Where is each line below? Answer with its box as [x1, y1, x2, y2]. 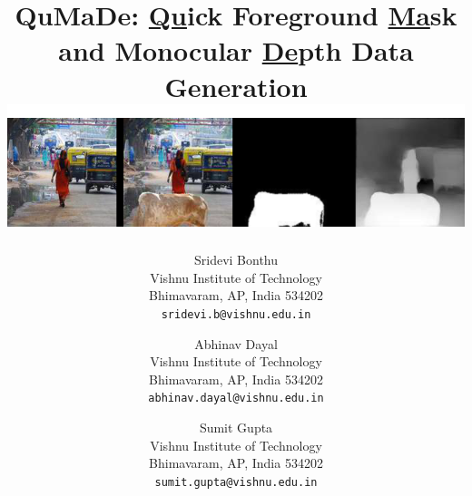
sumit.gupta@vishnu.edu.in [154, 475, 318, 489]
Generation [164, 67, 308, 104]
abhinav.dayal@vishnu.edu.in [148, 392, 324, 405]
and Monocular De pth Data [58, 32, 414, 69]
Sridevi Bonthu [193, 250, 279, 269]
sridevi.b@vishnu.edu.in [161, 307, 311, 321]
